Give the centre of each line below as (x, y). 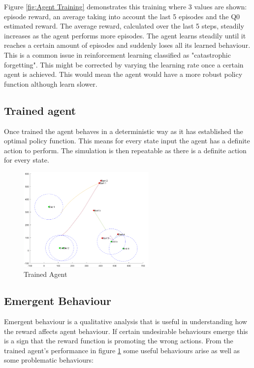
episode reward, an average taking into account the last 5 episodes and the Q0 (122, 16)
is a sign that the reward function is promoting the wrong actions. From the (119, 341)
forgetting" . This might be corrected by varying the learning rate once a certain (124, 64)
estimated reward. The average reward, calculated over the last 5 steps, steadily (124, 26)
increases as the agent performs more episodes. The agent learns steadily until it (125, 35)
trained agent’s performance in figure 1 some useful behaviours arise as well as (122, 350)
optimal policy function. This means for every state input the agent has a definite (127, 141)
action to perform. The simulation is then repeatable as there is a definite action (125, 150)
